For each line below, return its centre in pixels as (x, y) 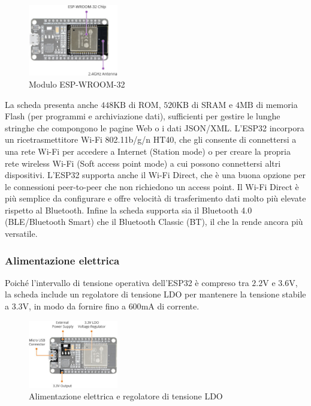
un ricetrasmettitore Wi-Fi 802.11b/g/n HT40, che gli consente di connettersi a (151, 139)
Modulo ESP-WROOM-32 (77, 84)
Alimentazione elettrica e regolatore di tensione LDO (126, 396)
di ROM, (145, 104)
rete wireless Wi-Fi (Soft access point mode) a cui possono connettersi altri (143, 163)
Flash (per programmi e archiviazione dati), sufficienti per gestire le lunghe (143, 116)
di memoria (277, 104)
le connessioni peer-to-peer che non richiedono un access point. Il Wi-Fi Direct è (152, 186)
